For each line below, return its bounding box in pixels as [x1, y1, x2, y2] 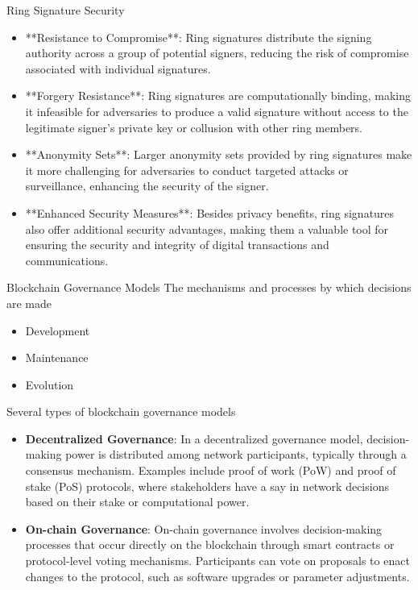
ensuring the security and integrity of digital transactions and [25, 236, 329, 253]
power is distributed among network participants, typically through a [65, 446, 407, 463]
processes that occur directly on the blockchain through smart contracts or [25, 536, 395, 553]
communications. [25, 251, 109, 268]
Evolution [25, 376, 74, 393]
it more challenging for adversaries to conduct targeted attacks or [25, 161, 349, 178]
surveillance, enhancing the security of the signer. [25, 177, 269, 194]
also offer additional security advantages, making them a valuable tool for [25, 220, 389, 237]
